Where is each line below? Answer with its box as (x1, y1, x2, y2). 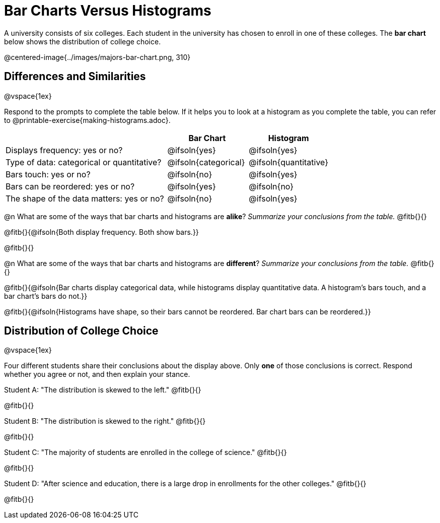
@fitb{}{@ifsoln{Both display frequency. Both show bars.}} (4, 227, 199, 236)
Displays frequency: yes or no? (6, 145, 123, 155)
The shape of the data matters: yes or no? (6, 193, 164, 204)
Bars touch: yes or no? (6, 169, 91, 179)
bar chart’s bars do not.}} (4, 291, 88, 300)
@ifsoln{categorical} (167, 157, 245, 167)
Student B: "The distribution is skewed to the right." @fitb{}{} (4, 417, 206, 426)
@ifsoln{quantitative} (249, 157, 329, 167)
